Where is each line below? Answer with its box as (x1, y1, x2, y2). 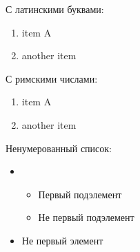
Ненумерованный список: (6, 140, 112, 155)
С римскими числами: (6, 71, 98, 85)
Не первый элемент (21, 233, 103, 247)
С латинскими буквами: (6, 2, 104, 16)
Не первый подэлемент (38, 210, 134, 224)
